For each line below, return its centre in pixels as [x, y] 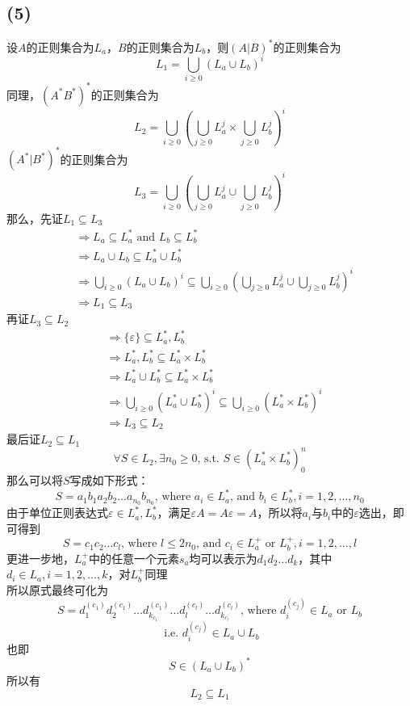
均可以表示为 [223, 558]
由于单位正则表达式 [57, 513]
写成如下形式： [109, 480]
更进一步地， [40, 558]
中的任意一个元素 [134, 558]
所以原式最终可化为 [57, 589]
